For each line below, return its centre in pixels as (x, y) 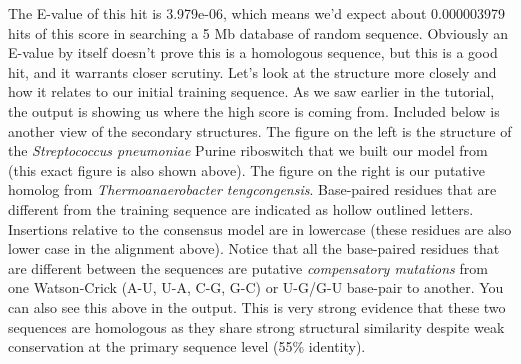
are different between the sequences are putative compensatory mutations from (248, 267)
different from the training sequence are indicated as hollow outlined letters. (241, 208)
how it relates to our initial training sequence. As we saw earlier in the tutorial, (251, 91)
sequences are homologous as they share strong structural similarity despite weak (256, 326)
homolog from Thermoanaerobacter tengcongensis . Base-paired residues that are (252, 189)
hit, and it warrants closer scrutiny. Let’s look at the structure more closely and (252, 71)
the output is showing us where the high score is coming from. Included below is (254, 110)
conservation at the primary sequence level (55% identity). (187, 346)
